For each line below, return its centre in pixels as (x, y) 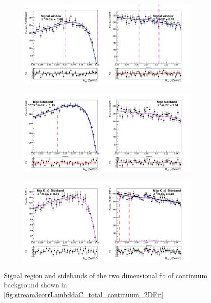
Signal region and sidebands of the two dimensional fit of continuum (106, 275)
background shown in (36, 285)
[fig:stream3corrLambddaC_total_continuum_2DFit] (84, 294)
